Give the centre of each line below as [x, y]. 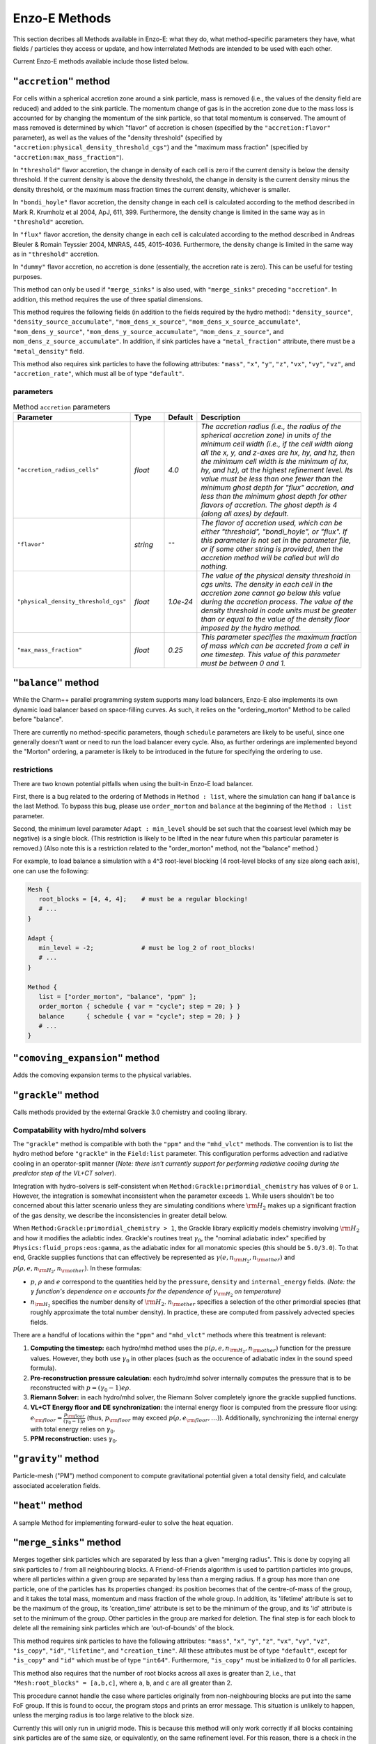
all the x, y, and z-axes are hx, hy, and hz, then [278, 452]
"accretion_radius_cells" [58, 470]
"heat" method [48, 1506]
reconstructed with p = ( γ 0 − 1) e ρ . [81, 1388]
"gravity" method [56, 1459]
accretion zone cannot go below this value [271, 593]
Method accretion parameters [62, 407]
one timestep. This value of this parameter [271, 654]
